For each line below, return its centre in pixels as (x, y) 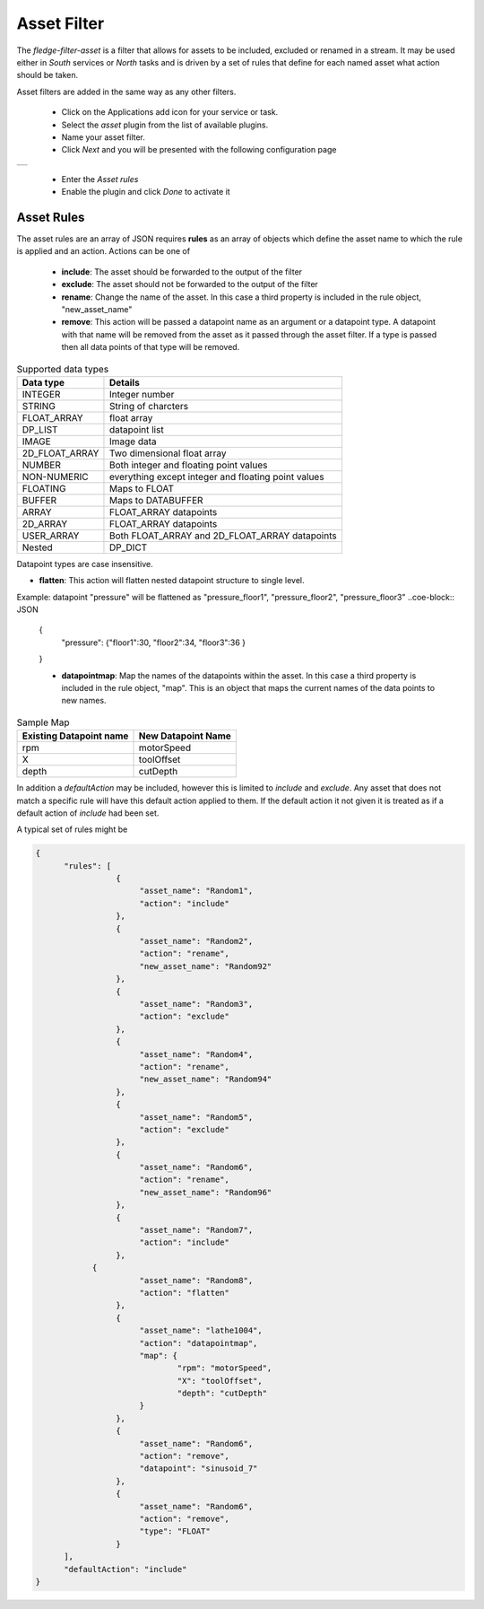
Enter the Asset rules (100, 179)
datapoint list (137, 429)
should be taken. (48, 75)
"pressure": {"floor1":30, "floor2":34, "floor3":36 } (154, 643)
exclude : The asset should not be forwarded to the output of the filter (190, 284)
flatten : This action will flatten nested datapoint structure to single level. (172, 581)
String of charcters (148, 406)
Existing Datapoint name (75, 736)
